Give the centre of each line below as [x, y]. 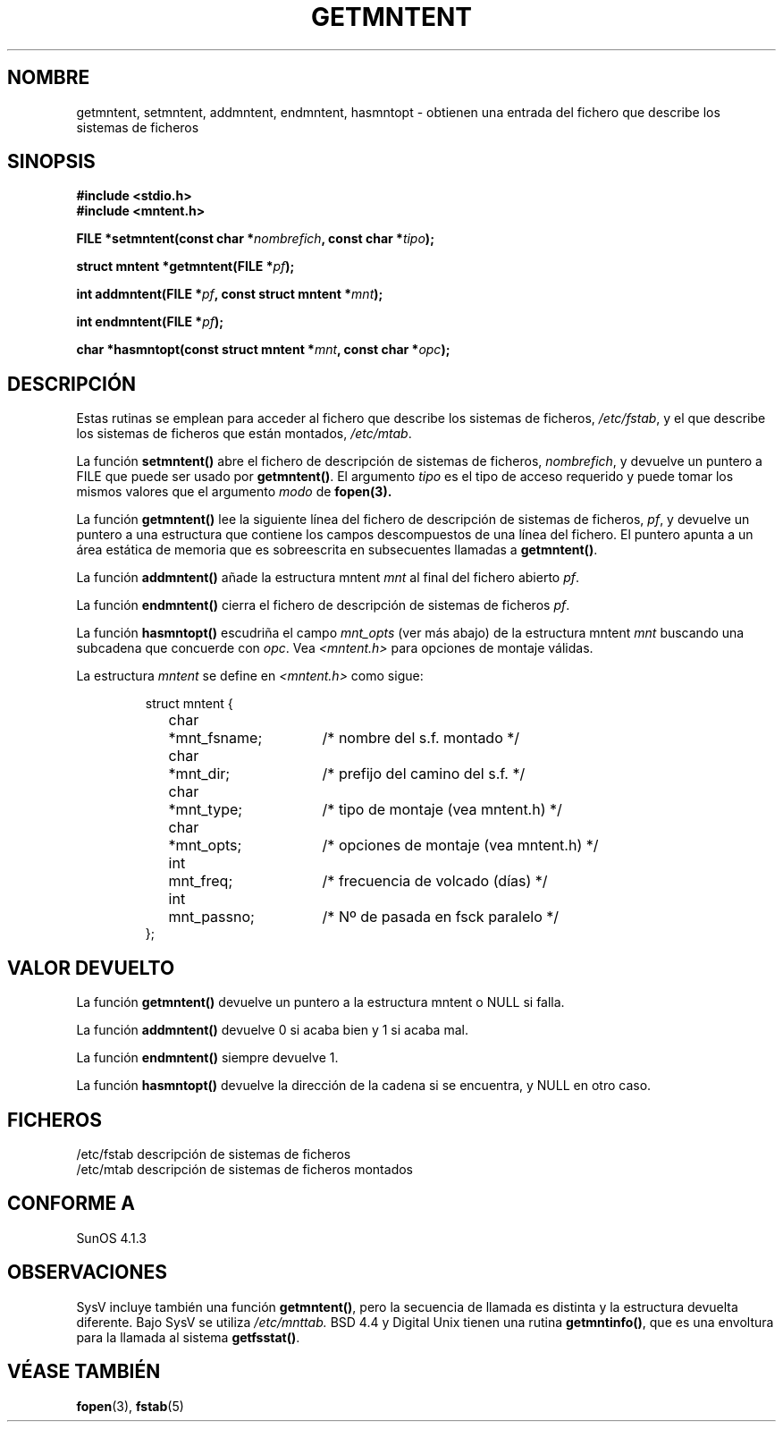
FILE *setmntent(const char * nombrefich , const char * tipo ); [255, 239]
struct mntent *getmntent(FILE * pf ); [185, 266]
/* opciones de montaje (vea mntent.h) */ [460, 846]
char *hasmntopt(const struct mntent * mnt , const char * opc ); [263, 350]
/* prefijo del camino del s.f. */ [424, 774]
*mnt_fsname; [215, 738]
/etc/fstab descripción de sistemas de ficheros [214, 1154]
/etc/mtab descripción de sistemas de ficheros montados [244, 1169]
